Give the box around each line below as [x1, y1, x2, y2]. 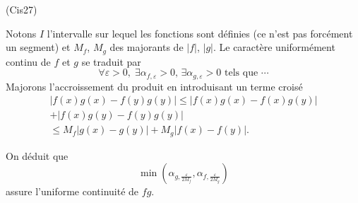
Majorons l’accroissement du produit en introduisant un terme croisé [6, 79, 303, 93]
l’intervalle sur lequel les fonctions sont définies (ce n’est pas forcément [47, 25, 353, 40]
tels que [225, 68, 258, 79]
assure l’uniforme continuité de [6, 184, 139, 199]
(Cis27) [6, 2, 37, 16]
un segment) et [6, 40, 71, 54]
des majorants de [109, 40, 184, 54]
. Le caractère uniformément [213, 40, 335, 54]
